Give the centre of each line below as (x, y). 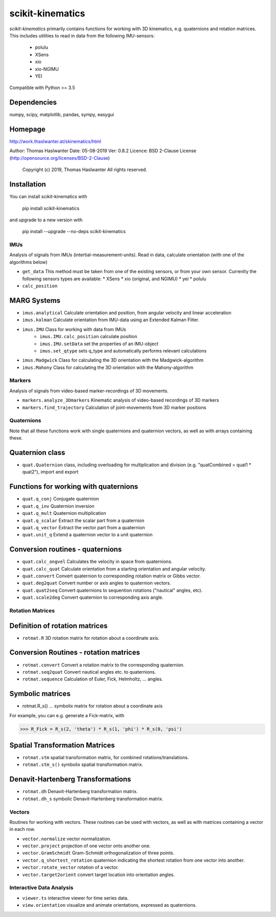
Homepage (27, 129)
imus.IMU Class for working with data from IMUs (74, 329)
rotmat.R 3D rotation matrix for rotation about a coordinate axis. (91, 638)
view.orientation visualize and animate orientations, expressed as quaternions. (109, 905)
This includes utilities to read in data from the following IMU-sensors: (82, 35)
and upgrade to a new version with (46, 220)
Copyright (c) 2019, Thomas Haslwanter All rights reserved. (85, 170)
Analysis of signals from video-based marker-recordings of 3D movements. (89, 391)
